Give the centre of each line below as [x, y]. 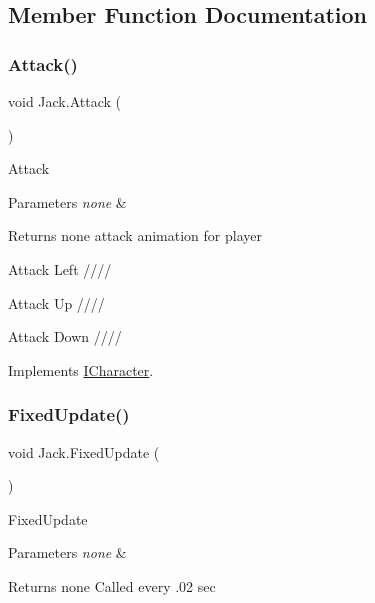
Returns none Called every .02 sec [112, 585]
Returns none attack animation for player [135, 235]
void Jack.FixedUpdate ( [84, 451]
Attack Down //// [65, 336]
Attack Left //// [60, 268]
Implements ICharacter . [81, 369]
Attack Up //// [56, 302]
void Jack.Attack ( [64, 101]
